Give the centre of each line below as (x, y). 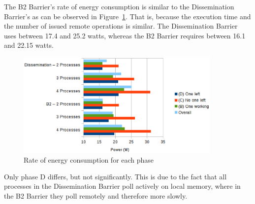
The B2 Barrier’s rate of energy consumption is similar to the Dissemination (119, 6)
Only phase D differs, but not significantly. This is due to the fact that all (115, 176)
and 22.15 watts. (29, 45)
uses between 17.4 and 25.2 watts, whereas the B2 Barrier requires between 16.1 (125, 35)
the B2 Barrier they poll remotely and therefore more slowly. (96, 195)
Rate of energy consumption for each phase (89, 160)
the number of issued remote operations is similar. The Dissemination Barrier (121, 26)
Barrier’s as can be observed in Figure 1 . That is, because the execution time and (127, 16)
